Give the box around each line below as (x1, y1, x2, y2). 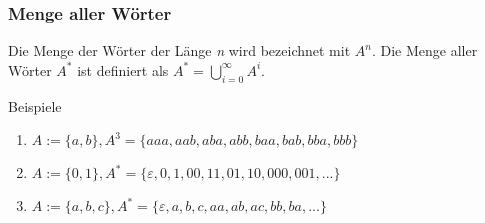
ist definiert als (77, 59, 169, 80)
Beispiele (8, 95, 62, 116)
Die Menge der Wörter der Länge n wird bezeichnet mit (8, 40, 351, 61)
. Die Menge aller (371, 40, 478, 61)
